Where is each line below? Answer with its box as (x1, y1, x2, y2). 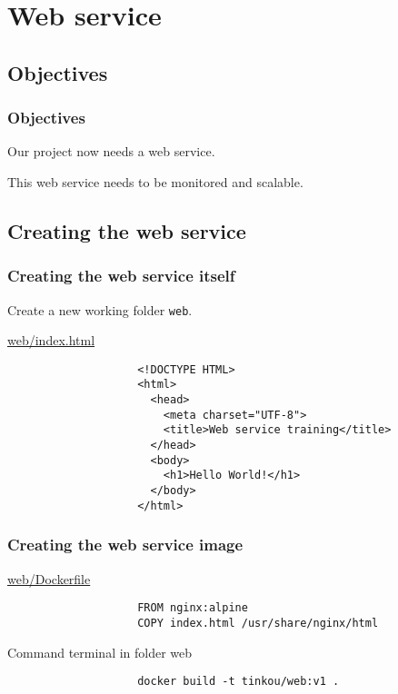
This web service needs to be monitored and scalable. (7, 172, 303, 191)
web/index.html (7, 331, 95, 350)
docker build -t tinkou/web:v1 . (137, 675, 340, 689)
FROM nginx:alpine (137, 601, 248, 615)
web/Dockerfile (7, 569, 91, 588)
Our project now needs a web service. (7, 142, 215, 161)
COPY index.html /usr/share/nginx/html (137, 616, 379, 630)
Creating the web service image (7, 533, 244, 556)
